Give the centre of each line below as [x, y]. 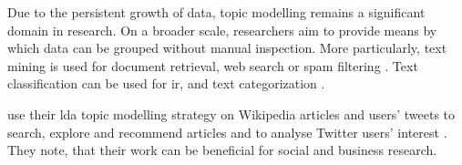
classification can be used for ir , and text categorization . [166, 83]
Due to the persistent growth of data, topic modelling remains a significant [216, 12]
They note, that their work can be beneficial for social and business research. [222, 150]
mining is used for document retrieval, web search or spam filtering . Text [213, 65]
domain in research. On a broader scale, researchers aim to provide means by [222, 30]
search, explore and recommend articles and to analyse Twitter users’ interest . [227, 132]
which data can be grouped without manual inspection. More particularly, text [227, 48]
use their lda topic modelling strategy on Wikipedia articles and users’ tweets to [231, 113]
